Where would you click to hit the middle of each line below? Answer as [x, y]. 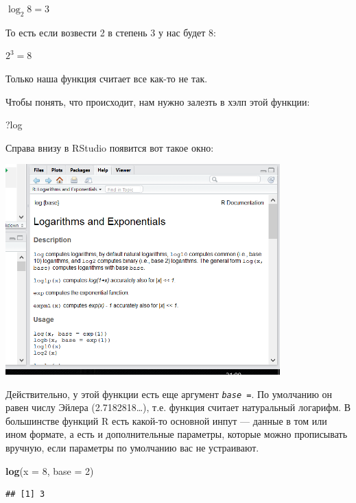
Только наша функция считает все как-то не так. [107, 78]
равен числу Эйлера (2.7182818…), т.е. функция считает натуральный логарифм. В [178, 407]
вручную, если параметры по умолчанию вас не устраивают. [132, 448]
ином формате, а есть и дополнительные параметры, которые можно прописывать [177, 434]
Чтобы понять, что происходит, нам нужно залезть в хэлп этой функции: [158, 101]
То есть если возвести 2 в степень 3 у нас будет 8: [111, 32]
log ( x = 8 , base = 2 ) [50, 470]
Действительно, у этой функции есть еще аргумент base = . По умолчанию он [169, 394]
